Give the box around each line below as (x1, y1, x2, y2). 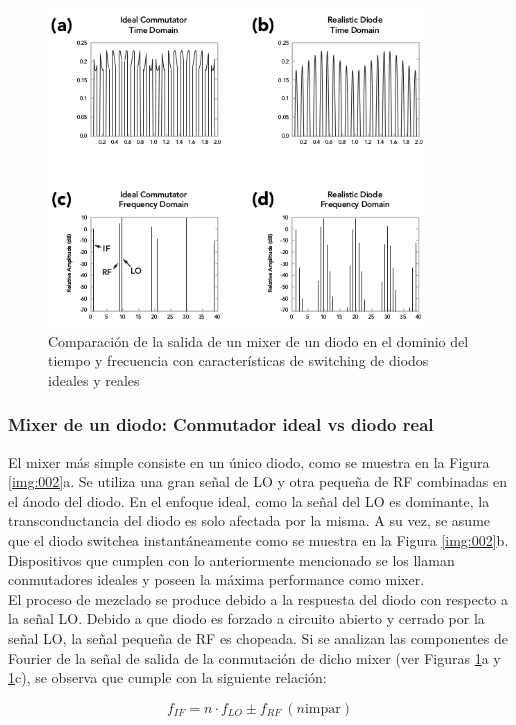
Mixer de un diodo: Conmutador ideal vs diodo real (8, 412, 434, 437)
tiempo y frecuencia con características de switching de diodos (48, 350, 429, 371)
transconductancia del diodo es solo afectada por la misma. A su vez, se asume (8, 510, 491, 531)
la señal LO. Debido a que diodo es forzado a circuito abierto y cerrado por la (8, 608, 485, 629)
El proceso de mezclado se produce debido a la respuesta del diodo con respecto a (8, 588, 509, 609)
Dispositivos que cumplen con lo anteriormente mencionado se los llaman (8, 549, 455, 570)
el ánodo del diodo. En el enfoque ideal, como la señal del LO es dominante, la (8, 490, 490, 511)
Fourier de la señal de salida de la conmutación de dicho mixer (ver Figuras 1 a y (8, 647, 501, 668)
